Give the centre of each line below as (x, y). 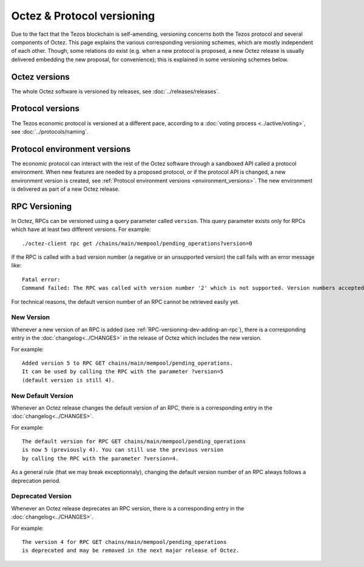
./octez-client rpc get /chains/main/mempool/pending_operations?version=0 (137, 243)
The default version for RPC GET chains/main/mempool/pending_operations (134, 442)
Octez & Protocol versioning (83, 16)
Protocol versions (45, 108)
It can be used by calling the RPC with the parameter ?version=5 (123, 372)
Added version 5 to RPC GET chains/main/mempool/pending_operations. (128, 363)
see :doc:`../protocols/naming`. (50, 131)
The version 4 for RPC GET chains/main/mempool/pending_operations (124, 542)
